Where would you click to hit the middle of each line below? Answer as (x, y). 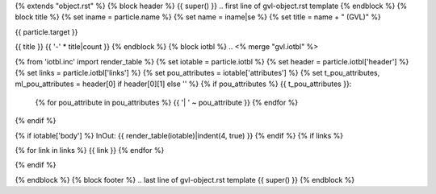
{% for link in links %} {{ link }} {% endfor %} (90, 150)
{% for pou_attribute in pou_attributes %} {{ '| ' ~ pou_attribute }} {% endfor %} (167, 102)
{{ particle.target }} (46, 31)
